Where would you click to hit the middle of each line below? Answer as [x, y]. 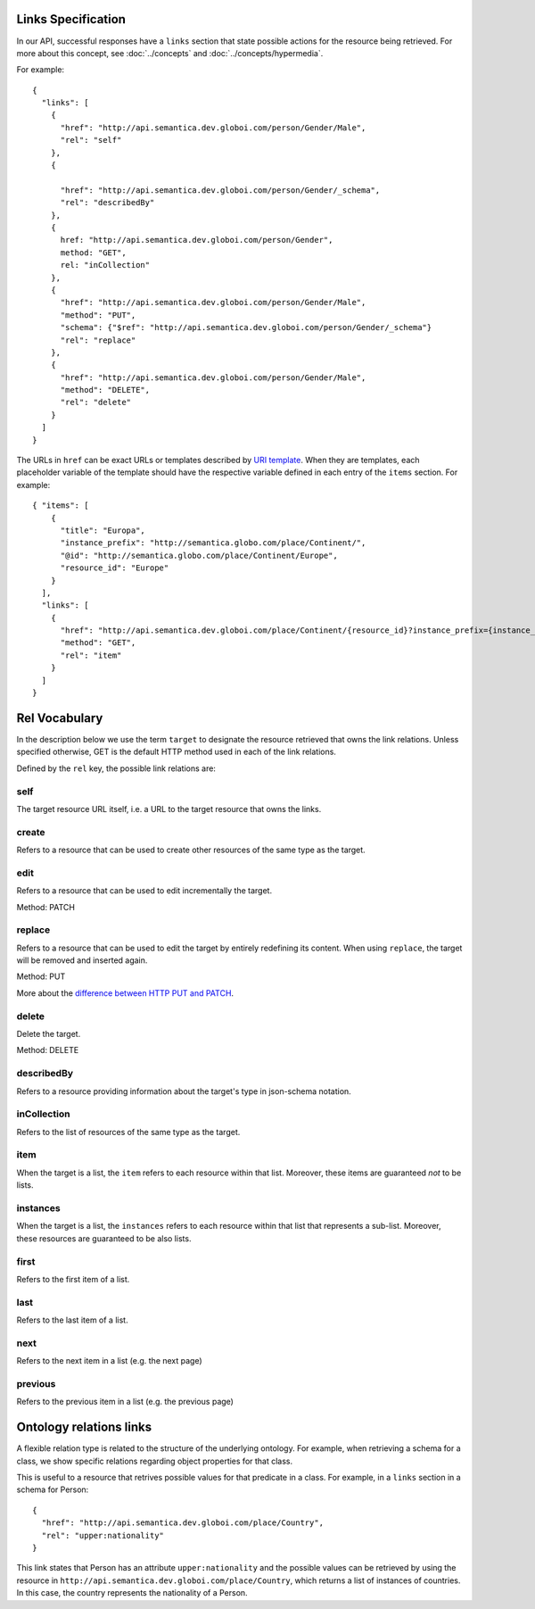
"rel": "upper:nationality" [103, 1535]
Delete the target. [49, 1034]
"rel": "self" [91, 140]
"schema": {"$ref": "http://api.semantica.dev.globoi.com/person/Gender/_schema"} [246, 328]
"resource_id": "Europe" [115, 568]
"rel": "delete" [96, 402]
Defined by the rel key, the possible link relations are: [116, 768]
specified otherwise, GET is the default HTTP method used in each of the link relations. [176, 752]
